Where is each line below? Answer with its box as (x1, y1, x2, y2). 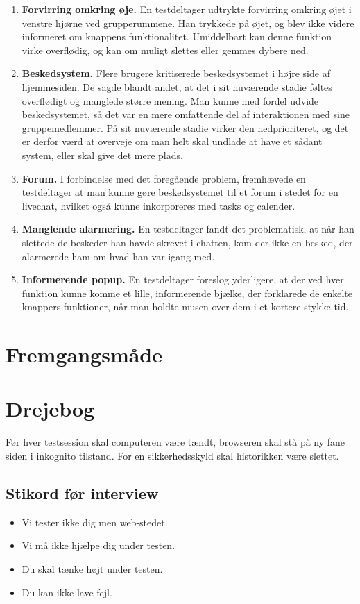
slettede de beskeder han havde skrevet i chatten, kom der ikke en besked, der (22, 235, 353, 249)
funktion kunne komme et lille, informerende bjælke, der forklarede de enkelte (22, 285, 353, 300)
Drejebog (6, 394, 95, 423)
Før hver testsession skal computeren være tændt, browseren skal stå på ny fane (6, 435, 345, 449)
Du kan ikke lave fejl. (22, 585, 112, 599)
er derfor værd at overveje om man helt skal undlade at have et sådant (22, 134, 323, 149)
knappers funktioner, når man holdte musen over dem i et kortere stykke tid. (22, 299, 349, 314)
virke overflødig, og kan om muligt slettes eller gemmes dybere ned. (22, 42, 309, 57)
